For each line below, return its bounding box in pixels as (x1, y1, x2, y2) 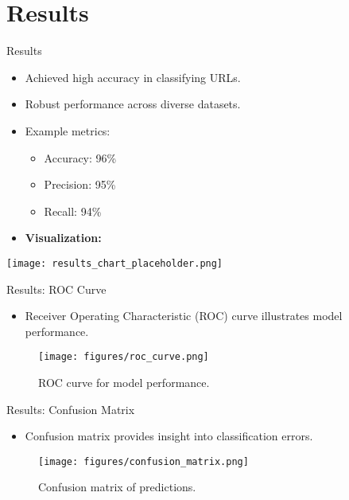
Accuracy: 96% (44, 149, 117, 166)
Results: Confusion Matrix (6, 400, 135, 417)
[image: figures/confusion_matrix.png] (38, 455, 249, 467)
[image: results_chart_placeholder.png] (6, 257, 223, 269)
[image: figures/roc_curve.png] (38, 351, 209, 363)
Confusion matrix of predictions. (38, 479, 196, 495)
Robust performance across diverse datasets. (25, 96, 241, 112)
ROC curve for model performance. (38, 373, 210, 390)
